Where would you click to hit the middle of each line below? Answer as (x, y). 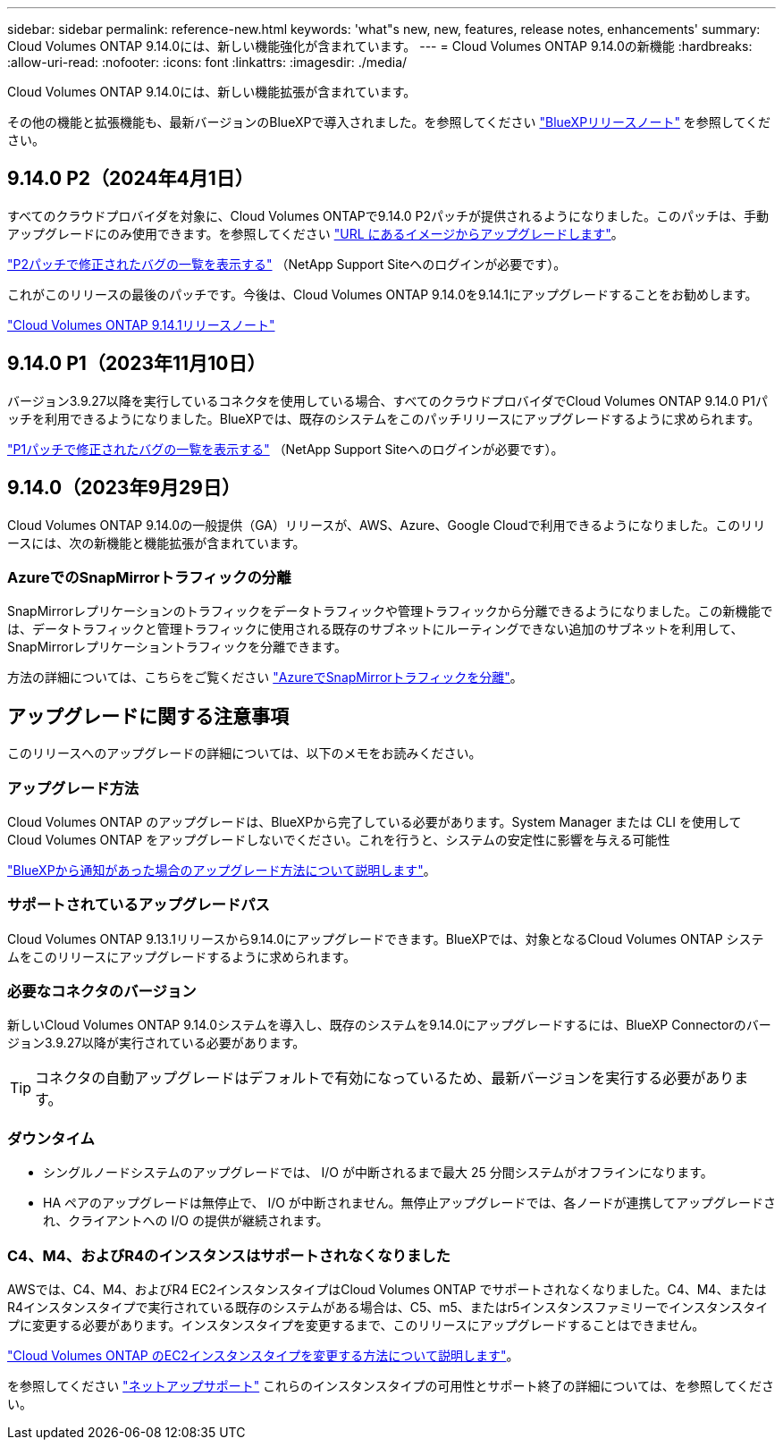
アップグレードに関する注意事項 (148, 716)
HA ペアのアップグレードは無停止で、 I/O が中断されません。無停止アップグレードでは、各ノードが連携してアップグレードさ (409, 1203)
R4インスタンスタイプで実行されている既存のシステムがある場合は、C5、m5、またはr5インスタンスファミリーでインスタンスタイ (388, 1307)
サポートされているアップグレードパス (139, 905)
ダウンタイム (51, 1138)
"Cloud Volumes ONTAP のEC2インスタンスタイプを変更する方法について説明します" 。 (263, 1355)
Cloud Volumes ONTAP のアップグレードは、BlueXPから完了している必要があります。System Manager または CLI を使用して (375, 821)
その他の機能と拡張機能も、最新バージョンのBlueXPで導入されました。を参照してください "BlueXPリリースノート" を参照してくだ (389, 122)
